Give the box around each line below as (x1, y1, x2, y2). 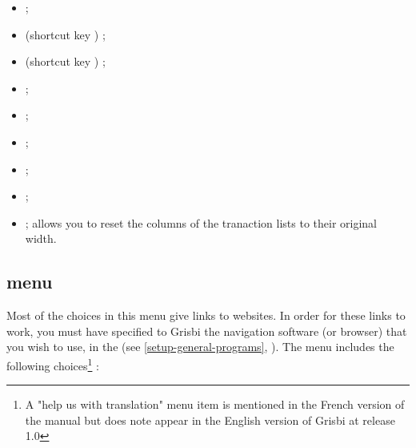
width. (25, 230, 57, 247)
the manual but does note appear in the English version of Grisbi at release (25, 411, 395, 428)
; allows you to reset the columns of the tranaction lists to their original (25, 214, 377, 231)
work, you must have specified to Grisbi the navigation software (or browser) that (6, 322, 407, 339)
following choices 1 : (6, 354, 99, 373)
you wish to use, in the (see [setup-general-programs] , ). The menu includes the (6, 338, 394, 355)
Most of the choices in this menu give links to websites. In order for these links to (6, 307, 406, 324)
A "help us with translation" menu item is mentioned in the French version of (25, 396, 405, 413)
